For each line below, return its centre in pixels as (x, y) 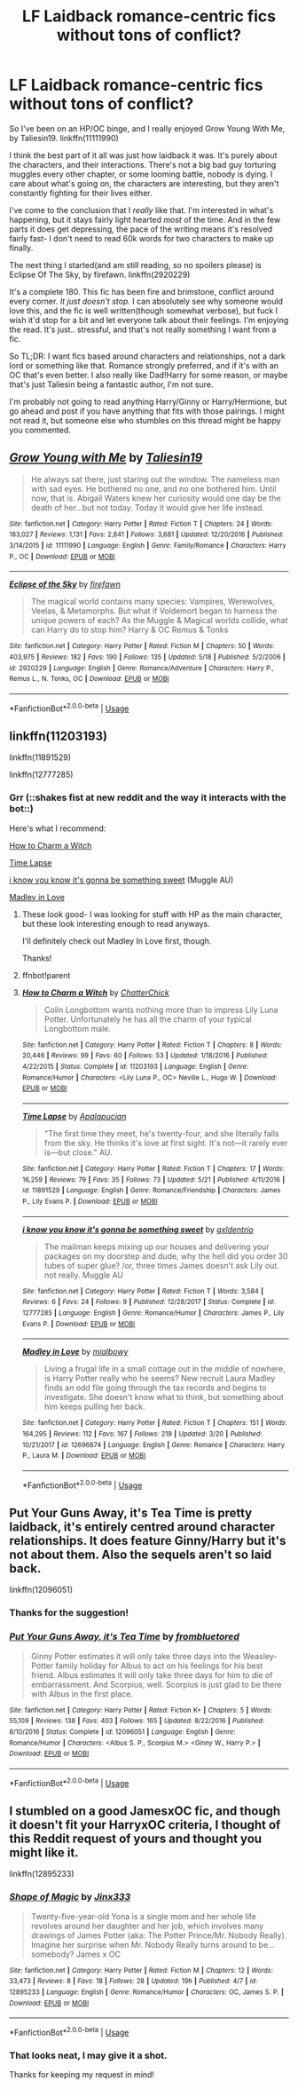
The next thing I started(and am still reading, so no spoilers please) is (135, 265)
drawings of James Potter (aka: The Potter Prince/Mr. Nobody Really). (159, 1935)
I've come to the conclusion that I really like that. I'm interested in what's (141, 210)
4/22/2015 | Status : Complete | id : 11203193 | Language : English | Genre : (135, 1067)
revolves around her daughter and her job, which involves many (147, 1926)
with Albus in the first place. (82, 1694)
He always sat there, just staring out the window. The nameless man (155, 479)
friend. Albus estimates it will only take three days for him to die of (152, 1674)
